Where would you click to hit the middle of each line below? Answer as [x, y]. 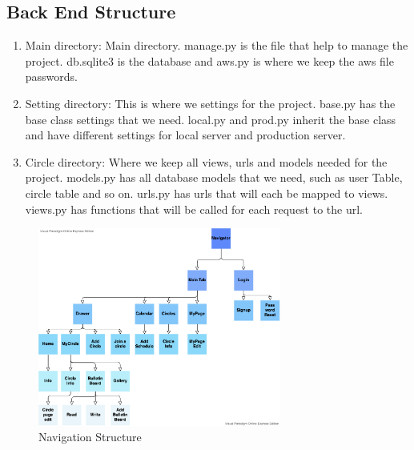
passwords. [52, 76]
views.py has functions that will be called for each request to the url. [194, 209]
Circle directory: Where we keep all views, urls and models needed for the [206, 161]
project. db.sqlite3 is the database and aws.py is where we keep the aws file [209, 60]
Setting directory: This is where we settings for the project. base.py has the [210, 103]
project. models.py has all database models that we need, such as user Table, [214, 177]
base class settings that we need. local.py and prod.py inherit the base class [211, 119]
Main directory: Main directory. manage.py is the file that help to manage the [217, 45]
